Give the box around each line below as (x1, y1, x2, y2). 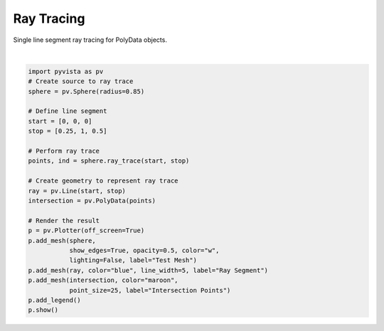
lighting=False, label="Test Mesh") (69, 256, 197, 264)
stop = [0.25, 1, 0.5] (28, 127, 107, 135)
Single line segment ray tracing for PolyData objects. (13, 36, 167, 44)
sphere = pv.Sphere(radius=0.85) (28, 87, 145, 95)
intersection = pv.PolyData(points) (28, 197, 156, 205)
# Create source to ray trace (28, 77, 134, 85)
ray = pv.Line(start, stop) (28, 187, 126, 195)
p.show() (28, 306, 59, 314)
